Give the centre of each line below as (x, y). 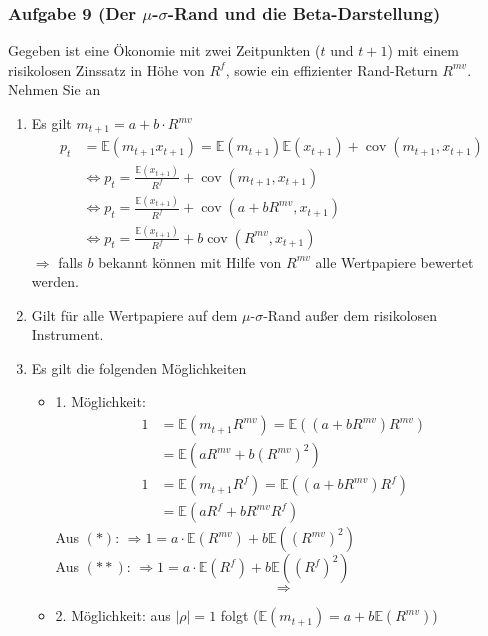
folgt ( (239, 615)
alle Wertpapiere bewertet (394, 261)
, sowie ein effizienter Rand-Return (331, 69)
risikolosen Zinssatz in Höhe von (106, 69)
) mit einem (423, 50)
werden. (55, 281)
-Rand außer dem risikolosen (350, 314)
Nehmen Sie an (54, 89)
